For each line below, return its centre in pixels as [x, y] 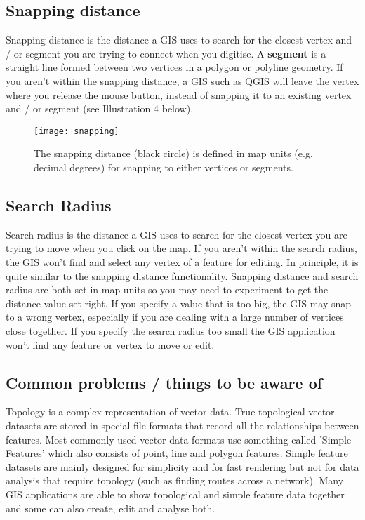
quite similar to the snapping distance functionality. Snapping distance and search [182, 275]
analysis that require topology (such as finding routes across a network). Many [175, 480]
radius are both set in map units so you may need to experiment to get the [167, 289]
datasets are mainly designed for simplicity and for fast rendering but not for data [182, 466]
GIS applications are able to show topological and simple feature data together [175, 494]
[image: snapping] [77, 131]
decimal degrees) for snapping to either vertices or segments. [164, 167]
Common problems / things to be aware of [164, 382]
